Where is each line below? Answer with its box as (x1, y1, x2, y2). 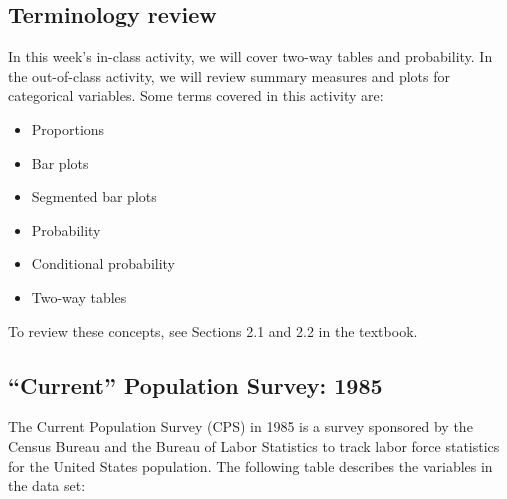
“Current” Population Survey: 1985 (8, 369, 383, 400)
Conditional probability (31, 253, 176, 274)
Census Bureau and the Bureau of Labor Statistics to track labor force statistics (8, 435, 500, 456)
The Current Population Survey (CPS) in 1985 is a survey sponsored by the (8, 416, 473, 437)
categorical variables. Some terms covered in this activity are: (8, 85, 384, 106)
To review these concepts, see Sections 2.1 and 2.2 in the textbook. (8, 320, 418, 341)
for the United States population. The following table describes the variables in (8, 455, 493, 476)
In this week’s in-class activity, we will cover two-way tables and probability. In (8, 46, 493, 67)
